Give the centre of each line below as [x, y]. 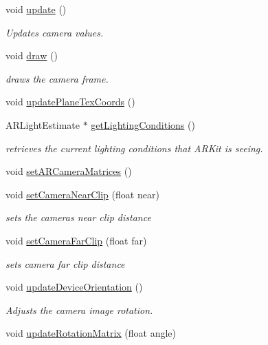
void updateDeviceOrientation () [74, 287]
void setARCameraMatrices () [69, 171]
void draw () [32, 55]
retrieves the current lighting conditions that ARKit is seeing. [134, 148]
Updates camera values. [55, 32]
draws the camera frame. [57, 78]
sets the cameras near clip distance [78, 217]
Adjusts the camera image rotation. [79, 310]
